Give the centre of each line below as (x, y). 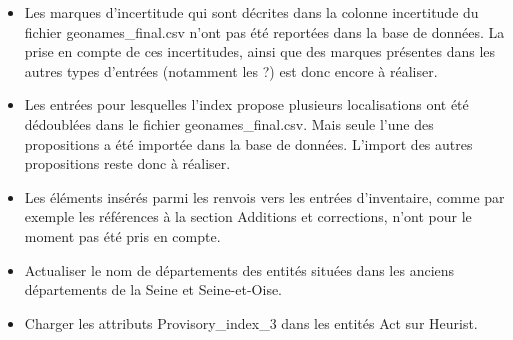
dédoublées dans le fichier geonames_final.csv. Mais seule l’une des (229, 123)
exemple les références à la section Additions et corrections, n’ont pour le (248, 216)
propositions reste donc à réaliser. (127, 163)
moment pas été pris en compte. (122, 235)
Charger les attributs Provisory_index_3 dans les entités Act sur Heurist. (251, 322)
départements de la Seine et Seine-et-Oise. (153, 289)
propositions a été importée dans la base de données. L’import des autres (248, 143)
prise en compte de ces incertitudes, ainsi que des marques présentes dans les (260, 51)
